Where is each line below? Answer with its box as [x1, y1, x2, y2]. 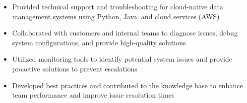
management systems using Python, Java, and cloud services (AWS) [12, 11, 220, 21]
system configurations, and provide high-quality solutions [12, 37, 186, 47]
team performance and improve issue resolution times [12, 90, 175, 100]
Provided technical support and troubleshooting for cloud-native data [12, 1, 224, 11]
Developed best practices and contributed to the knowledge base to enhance [12, 80, 243, 90]
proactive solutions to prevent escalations [12, 63, 137, 73]
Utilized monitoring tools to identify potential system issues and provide [12, 54, 232, 64]
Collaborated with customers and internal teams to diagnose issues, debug [12, 28, 238, 38]
